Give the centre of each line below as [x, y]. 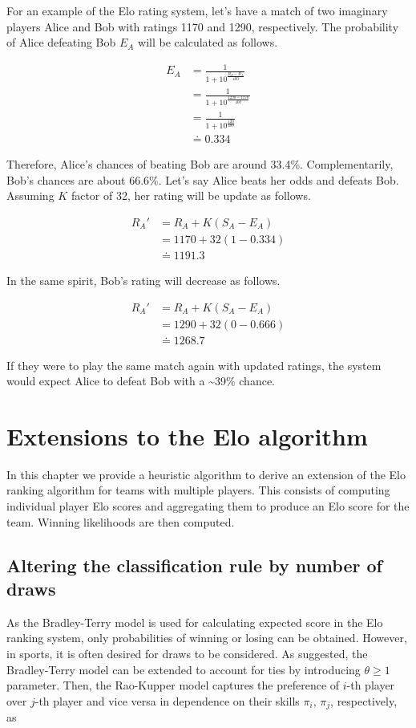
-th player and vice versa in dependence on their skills [167, 700]
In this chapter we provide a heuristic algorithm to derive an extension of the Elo [206, 474]
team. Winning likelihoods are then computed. [121, 521]
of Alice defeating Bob [61, 42]
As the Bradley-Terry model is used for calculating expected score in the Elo [195, 622]
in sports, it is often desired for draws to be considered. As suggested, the [187, 654]
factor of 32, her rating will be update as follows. [191, 195]
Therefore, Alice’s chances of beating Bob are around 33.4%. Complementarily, [200, 164]
